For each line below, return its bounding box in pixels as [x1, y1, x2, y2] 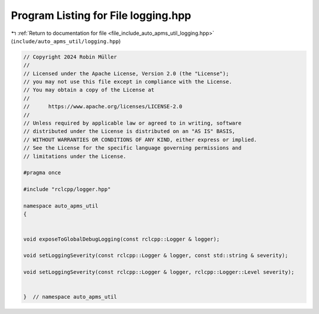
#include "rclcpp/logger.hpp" [23, 186, 111, 193]
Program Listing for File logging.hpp [11, 9, 191, 22]
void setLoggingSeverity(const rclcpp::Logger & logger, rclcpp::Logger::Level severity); [23, 269, 295, 276]
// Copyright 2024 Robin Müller [23, 53, 118, 60]
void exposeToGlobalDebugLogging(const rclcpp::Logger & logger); [23, 235, 220, 242]
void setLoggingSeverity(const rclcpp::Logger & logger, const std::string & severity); [23, 252, 289, 259]
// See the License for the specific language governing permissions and [23, 145, 242, 151]
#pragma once [23, 169, 61, 176]
